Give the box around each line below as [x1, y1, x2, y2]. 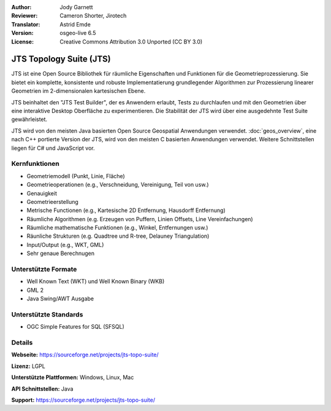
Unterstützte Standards [11, 310, 83, 319]
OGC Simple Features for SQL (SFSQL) [26, 323, 125, 331]
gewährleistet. [11, 115, 48, 123]
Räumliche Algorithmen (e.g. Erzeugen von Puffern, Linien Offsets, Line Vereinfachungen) [26, 215, 254, 222]
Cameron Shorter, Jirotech [59, 12, 127, 20]
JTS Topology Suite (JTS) [11, 54, 111, 65]
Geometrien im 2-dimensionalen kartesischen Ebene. [11, 87, 146, 95]
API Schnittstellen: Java [11, 385, 74, 393]
